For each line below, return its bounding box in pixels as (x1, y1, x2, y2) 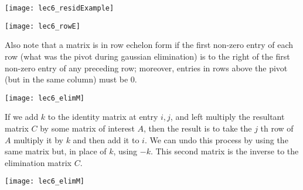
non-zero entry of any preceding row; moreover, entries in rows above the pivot (5, 61, 288, 74)
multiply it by (13, 133, 63, 146)
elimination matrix (5, 156, 72, 168)
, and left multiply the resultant (170, 110, 285, 123)
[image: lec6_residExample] (5, 4, 114, 12)
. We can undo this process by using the (144, 133, 288, 146)
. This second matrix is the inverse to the (150, 145, 299, 157)
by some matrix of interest (40, 122, 135, 134)
